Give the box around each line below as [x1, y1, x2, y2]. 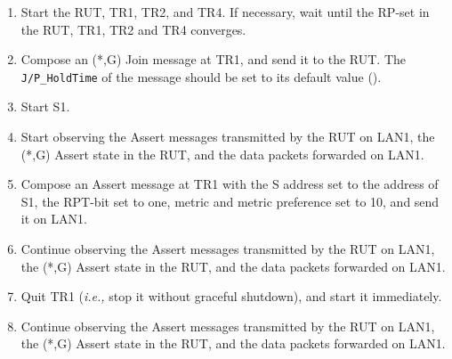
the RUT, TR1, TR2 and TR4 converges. [20, 20, 246, 38]
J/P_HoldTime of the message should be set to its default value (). [20, 67, 382, 86]
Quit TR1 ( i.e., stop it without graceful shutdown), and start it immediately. [20, 287, 442, 306]
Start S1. [20, 97, 70, 116]
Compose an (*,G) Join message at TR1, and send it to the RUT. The [20, 50, 407, 69]
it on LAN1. [20, 209, 87, 228]
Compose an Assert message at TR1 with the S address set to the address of [20, 175, 439, 193]
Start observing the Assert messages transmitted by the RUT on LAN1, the [20, 127, 435, 146]
